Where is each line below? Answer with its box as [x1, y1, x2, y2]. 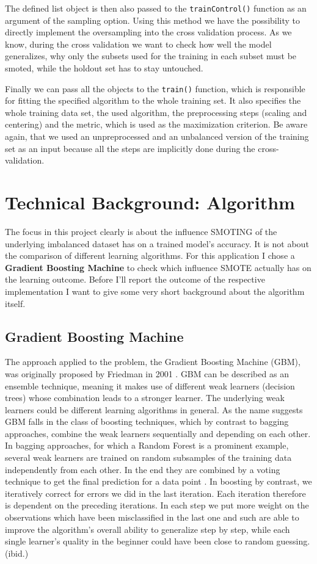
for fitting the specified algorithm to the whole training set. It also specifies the [5, 94, 301, 107]
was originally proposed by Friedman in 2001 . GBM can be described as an [5, 367, 289, 380]
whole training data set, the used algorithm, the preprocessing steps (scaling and [5, 106, 307, 118]
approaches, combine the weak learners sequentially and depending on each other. [5, 427, 311, 439]
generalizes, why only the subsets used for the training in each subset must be [5, 49, 297, 62]
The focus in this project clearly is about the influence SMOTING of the [5, 225, 277, 237]
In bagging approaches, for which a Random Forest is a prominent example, [5, 439, 289, 452]
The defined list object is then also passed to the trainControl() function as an [5, 2, 307, 14]
